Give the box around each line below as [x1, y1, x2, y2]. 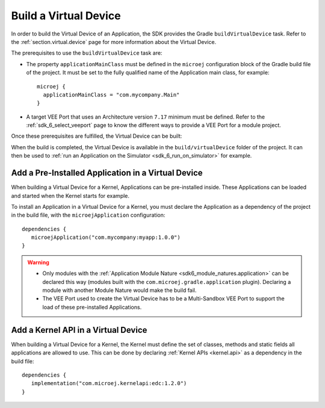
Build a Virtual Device [11, 9, 121, 22]
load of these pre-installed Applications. [42, 303, 142, 311]
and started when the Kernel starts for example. [11, 192, 129, 199]
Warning [27, 259, 49, 266]
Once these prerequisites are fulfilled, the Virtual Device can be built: [11, 132, 182, 140]
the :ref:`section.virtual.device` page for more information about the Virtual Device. [11, 38, 217, 45]
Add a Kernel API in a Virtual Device [11, 325, 147, 335]
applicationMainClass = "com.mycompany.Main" [43, 91, 180, 98]
